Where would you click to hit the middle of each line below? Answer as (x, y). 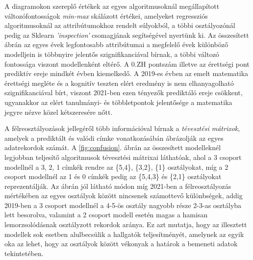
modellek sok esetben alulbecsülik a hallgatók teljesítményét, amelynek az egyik (124, 234)
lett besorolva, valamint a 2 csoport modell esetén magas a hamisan (106, 215)
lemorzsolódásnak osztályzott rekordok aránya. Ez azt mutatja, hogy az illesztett (126, 224)
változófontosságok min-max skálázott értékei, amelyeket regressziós (106, 15)
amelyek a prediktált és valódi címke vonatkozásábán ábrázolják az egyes (114, 138)
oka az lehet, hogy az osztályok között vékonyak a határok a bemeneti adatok (121, 244)
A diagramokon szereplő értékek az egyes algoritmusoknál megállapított (112, 6)
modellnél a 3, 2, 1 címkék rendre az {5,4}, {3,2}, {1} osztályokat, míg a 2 (116, 167)
